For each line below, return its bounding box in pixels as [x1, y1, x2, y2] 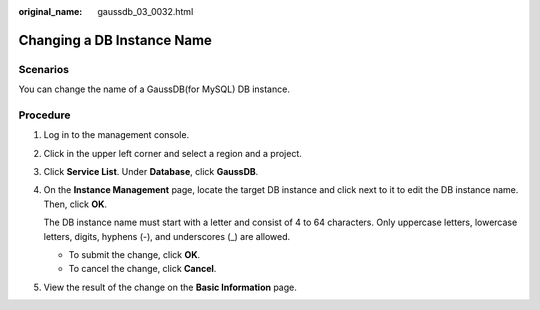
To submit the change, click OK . [68, 249, 201, 261]
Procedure [18, 108, 71, 122]
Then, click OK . [43, 198, 108, 210]
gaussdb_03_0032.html [97, 6, 194, 17]
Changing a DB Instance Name [18, 31, 212, 49]
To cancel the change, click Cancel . [68, 263, 217, 275]
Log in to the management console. [43, 129, 190, 141]
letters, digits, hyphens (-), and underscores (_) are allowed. [43, 230, 291, 242]
